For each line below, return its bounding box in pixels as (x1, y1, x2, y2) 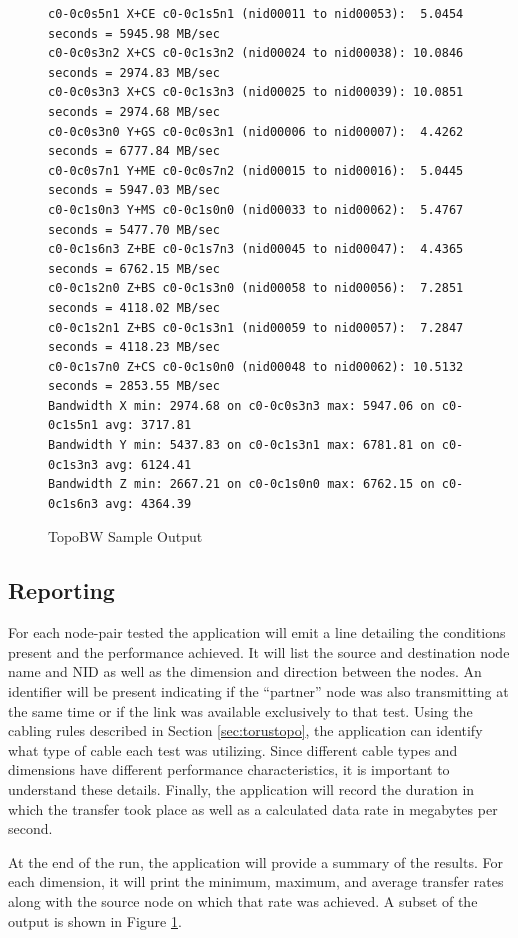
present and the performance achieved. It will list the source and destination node (8, 641, 510, 662)
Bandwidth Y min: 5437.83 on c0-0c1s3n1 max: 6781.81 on (48, 438, 435, 453)
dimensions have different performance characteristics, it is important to (8, 759, 450, 780)
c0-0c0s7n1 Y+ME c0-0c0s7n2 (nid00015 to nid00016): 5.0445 (48, 163, 464, 178)
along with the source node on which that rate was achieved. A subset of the (8, 890, 478, 911)
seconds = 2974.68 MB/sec (48, 104, 220, 119)
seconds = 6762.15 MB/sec (48, 261, 220, 276)
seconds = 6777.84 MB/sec (48, 144, 220, 159)
